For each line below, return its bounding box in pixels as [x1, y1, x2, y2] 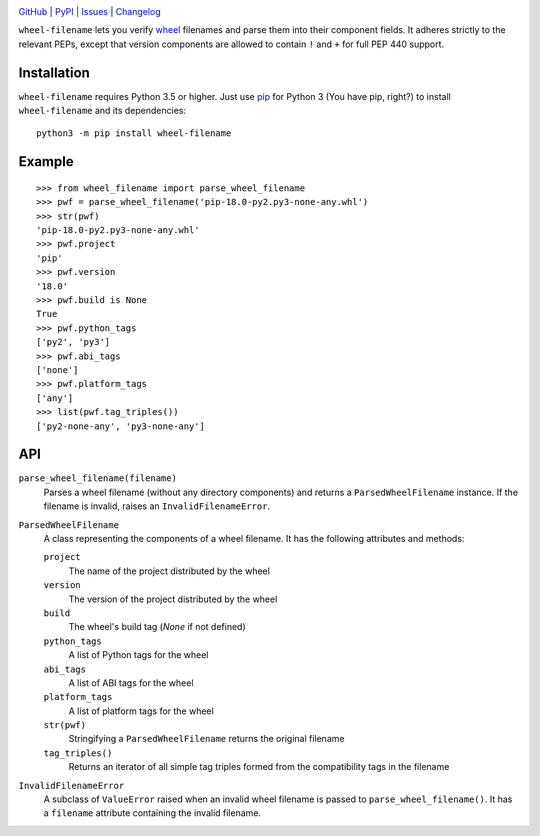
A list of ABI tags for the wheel [68, 676, 194, 689]
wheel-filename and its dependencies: [18, 105, 187, 117]
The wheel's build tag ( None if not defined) [68, 621, 247, 633]
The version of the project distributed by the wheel [68, 593, 278, 605]
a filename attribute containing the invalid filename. [43, 807, 262, 819]
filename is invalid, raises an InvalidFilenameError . [43, 500, 270, 512]
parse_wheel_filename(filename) [18, 473, 177, 484]
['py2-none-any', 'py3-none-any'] [36, 420, 205, 432]
